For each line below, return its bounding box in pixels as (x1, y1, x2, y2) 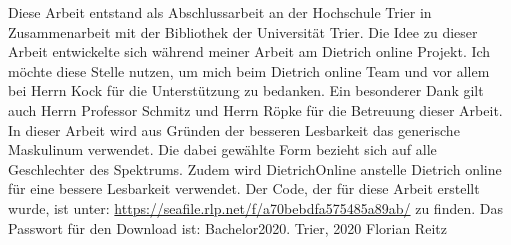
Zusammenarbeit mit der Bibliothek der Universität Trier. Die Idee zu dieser (8, 21, 478, 42)
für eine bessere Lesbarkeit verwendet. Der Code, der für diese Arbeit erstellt (8, 178, 480, 199)
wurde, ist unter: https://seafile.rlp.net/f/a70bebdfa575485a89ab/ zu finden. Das (8, 197, 503, 218)
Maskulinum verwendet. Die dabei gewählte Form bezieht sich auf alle (8, 139, 437, 160)
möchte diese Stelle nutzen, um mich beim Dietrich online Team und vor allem (8, 60, 490, 81)
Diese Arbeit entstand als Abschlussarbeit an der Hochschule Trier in (8, 2, 432, 22)
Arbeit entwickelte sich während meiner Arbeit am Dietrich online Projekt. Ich (8, 41, 491, 62)
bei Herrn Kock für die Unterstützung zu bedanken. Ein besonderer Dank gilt (8, 80, 484, 101)
